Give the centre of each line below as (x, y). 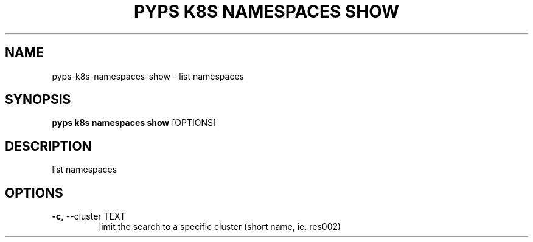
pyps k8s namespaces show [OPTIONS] (134, 123)
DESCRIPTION (48, 146)
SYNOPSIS (38, 100)
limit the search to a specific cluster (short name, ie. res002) (220, 227)
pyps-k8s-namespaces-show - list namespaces (148, 76)
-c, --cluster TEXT (89, 216)
